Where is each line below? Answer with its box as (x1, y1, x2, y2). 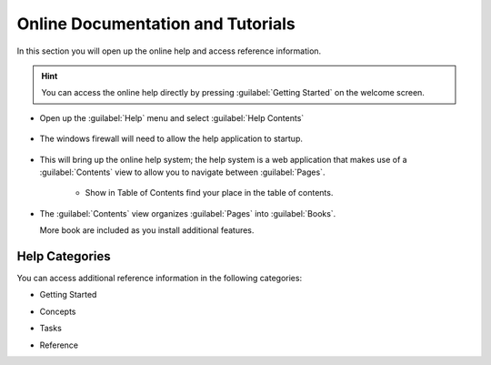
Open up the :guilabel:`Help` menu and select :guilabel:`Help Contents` (39, 112, 305, 123)
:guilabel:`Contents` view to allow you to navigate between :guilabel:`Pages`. (39, 167, 326, 177)
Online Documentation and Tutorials (16, 14, 296, 34)
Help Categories (16, 248, 111, 264)
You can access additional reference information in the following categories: (16, 272, 303, 283)
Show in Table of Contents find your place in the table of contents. (85, 188, 334, 198)
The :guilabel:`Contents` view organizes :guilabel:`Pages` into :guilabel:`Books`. (39, 208, 336, 218)
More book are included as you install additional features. (39, 225, 255, 236)
